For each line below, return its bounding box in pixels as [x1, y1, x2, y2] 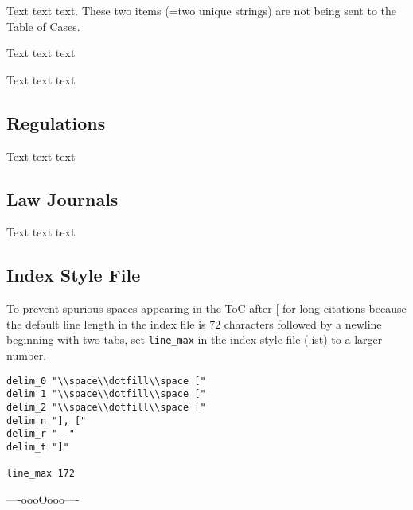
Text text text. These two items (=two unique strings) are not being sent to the [6, 2, 397, 18]
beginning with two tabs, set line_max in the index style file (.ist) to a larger [6, 331, 383, 348]
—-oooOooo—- [6, 490, 80, 507]
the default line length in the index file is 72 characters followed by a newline [6, 315, 382, 332]
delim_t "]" [6, 441, 69, 453]
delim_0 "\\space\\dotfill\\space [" [6, 375, 206, 387]
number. [6, 347, 47, 364]
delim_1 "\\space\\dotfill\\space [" [6, 388, 206, 400]
